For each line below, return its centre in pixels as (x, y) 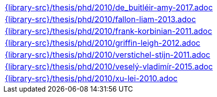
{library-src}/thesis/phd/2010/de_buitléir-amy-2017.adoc (109, 7)
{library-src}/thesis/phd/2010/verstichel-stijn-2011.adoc (108, 55)
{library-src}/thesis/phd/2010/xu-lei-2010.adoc (91, 78)
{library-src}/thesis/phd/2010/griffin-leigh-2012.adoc (103, 43)
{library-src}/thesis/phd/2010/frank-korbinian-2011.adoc (109, 31)
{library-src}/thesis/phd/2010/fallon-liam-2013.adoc (101, 19)
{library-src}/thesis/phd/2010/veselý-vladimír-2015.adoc (109, 66)
